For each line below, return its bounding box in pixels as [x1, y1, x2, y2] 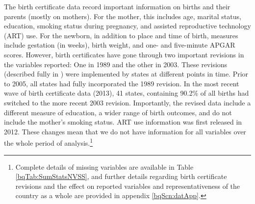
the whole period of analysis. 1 [4, 136, 93, 148]
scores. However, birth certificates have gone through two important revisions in [4, 49, 244, 59]
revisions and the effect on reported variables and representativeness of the [15, 180, 240, 191]
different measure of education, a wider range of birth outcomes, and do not [4, 107, 232, 117]
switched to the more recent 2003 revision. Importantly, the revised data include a [4, 97, 251, 107]
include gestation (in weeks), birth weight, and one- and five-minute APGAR [4, 40, 235, 50]
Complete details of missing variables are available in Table [15, 161, 194, 172]
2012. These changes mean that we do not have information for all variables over [4, 126, 246, 136]
